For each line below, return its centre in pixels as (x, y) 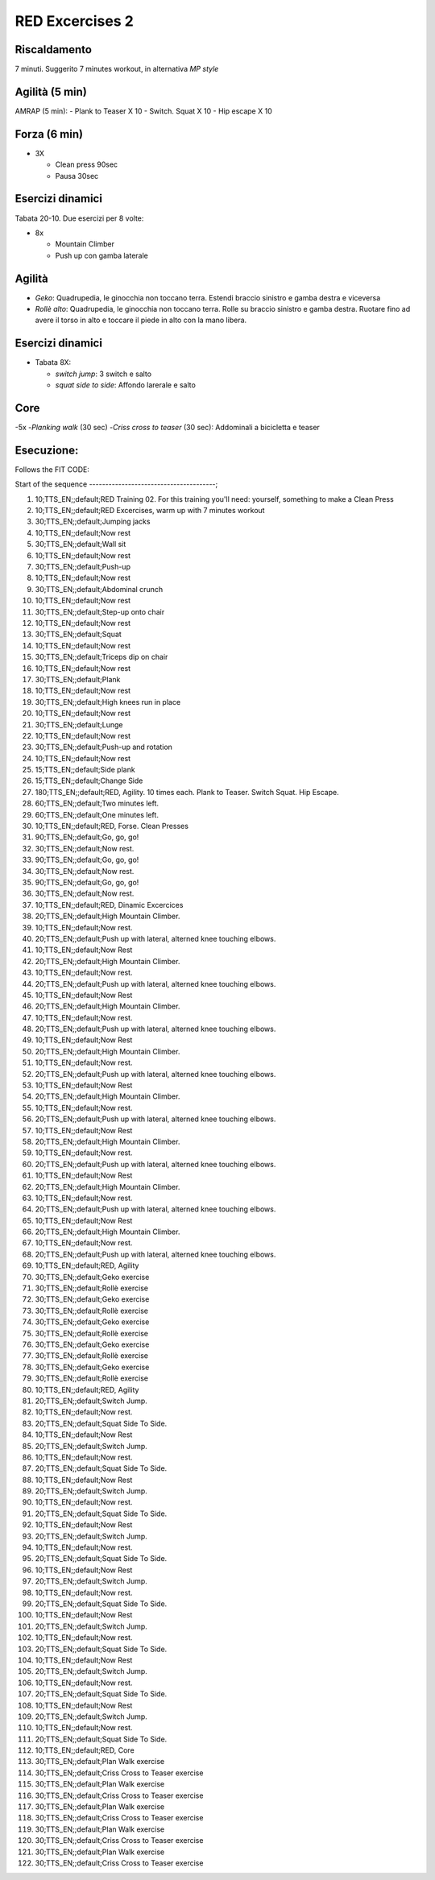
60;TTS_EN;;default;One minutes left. (97, 814)
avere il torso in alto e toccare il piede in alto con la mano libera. (141, 320)
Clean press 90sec (87, 164)
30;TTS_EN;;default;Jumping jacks (93, 522)
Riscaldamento (54, 50)
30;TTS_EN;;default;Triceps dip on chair (101, 657)
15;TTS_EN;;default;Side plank (85, 770)
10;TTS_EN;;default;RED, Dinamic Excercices (109, 905)
